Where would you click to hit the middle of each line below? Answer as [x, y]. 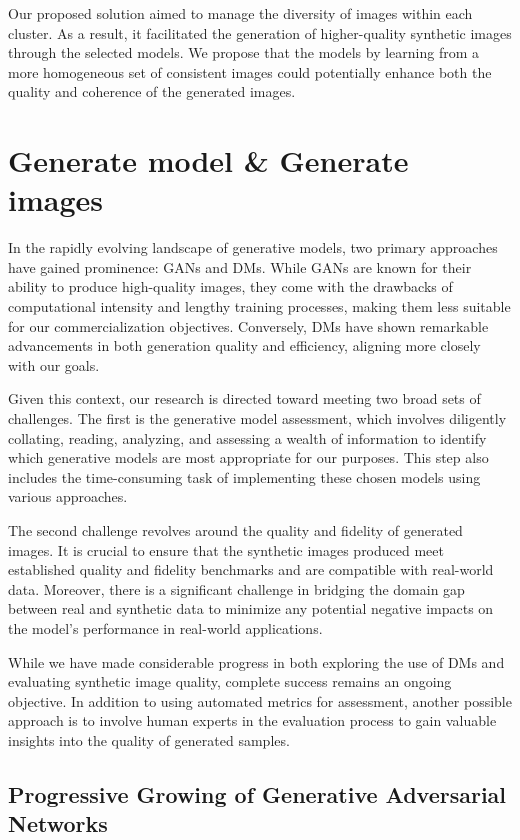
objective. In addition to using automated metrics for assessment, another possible [260, 700]
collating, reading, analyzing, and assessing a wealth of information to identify [247, 437]
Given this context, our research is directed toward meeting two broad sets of [244, 398]
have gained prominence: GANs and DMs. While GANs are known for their [240, 266]
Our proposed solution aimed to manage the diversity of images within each [240, 13]
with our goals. [54, 364]
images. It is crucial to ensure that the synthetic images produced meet [226, 549]
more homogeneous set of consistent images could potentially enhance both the [250, 71]
